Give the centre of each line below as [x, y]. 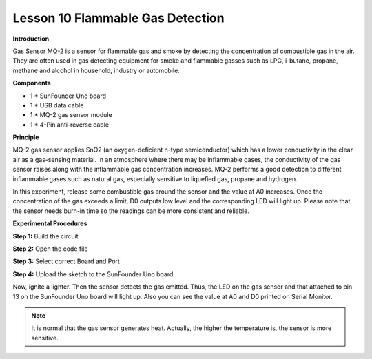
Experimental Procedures [50, 223]
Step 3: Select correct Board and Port [66, 261]
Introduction [31, 39]
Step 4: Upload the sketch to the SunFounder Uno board [93, 274]
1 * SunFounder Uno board [68, 96]
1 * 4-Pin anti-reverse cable [70, 125]
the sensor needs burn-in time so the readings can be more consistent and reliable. [131, 211]
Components [32, 83]
